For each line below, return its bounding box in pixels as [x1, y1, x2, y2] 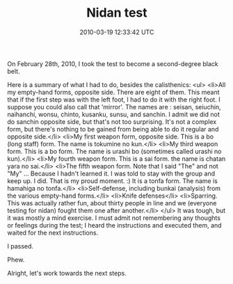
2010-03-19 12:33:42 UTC [79, 28, 154, 36]
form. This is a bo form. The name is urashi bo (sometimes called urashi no [7, 147, 222, 155]
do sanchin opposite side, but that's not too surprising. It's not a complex [7, 117, 217, 126]
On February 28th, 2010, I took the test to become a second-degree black [7, 59, 219, 68]
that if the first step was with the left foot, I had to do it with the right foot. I [7, 95, 220, 104]
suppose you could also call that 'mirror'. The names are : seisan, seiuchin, [7, 102, 221, 111]
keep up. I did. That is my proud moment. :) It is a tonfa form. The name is [7, 176, 218, 185]
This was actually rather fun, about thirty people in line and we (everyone [7, 198, 217, 207]
